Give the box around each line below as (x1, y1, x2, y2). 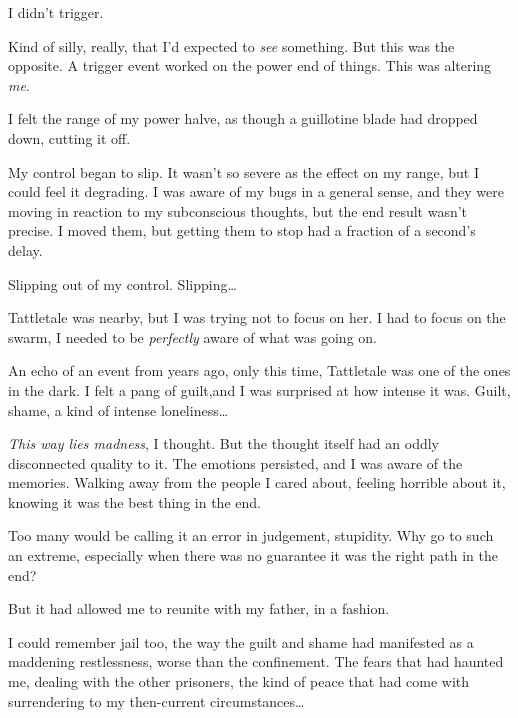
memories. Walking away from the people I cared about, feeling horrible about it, (8, 472, 506, 493)
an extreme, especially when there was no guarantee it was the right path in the (8, 545, 498, 566)
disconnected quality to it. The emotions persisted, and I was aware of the (8, 452, 463, 473)
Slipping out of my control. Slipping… (8, 273, 237, 294)
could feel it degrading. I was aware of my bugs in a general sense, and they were (8, 181, 504, 202)
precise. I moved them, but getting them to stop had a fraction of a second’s (8, 220, 476, 241)
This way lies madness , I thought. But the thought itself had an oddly (8, 433, 439, 454)
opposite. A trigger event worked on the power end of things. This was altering (8, 55, 492, 76)
